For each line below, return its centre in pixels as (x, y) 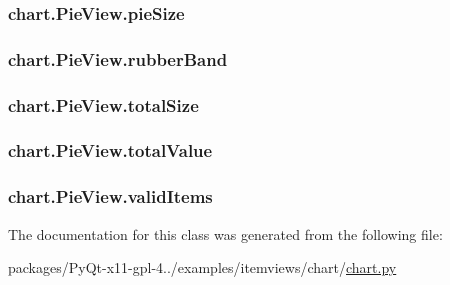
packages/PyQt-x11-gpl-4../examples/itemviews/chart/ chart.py (202, 267)
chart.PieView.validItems (110, 196)
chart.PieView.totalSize (103, 104)
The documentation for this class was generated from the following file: (225, 233)
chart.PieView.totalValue (110, 150)
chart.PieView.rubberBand (118, 58)
